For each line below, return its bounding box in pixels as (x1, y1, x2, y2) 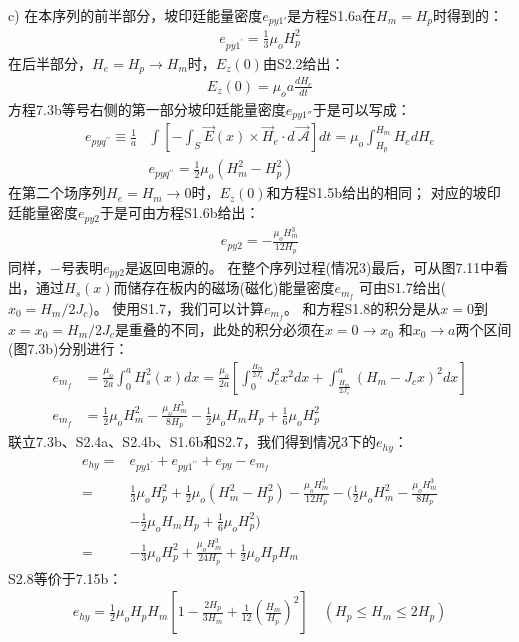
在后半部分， (8, 52, 92, 73)
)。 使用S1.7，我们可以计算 (88, 297, 264, 318)
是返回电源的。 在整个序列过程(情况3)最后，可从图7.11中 (124, 256, 495, 277)
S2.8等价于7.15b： (8, 567, 123, 588)
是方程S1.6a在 (287, 5, 377, 25)
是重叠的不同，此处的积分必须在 (114, 318, 325, 339)
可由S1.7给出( (358, 277, 447, 298)
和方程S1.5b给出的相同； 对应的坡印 (266, 182, 501, 203)
